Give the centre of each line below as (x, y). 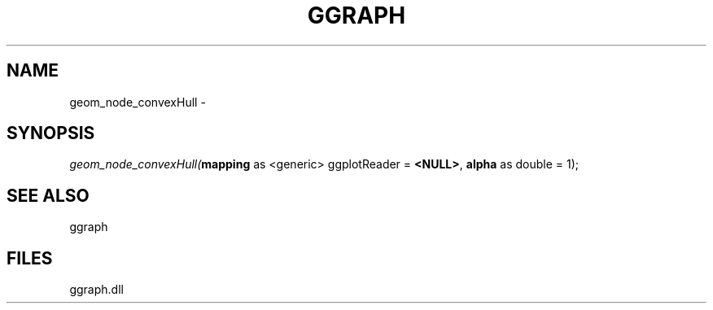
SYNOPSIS (51, 133)
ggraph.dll (96, 290)
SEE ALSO (48, 195)
